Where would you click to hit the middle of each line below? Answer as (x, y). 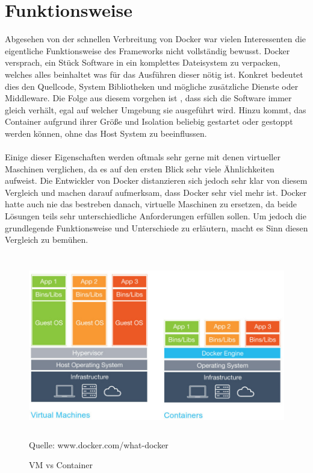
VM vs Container (61, 465)
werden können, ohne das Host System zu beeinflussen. (106, 133)
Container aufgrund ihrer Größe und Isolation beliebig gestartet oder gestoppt (149, 121)
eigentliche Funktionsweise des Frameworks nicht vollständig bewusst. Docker (147, 50)
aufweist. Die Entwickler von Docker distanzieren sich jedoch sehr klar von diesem (156, 180)
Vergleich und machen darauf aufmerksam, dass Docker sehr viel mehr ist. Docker (156, 192)
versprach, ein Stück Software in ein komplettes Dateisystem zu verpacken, (143, 62)
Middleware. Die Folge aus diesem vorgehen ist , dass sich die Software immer (148, 98)
